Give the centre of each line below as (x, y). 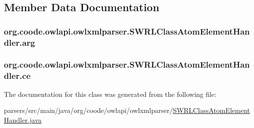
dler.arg (20, 42)
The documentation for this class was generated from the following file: (110, 94)
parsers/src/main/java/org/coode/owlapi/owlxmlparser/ (88, 110)
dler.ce (17, 76)
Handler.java (23, 119)
